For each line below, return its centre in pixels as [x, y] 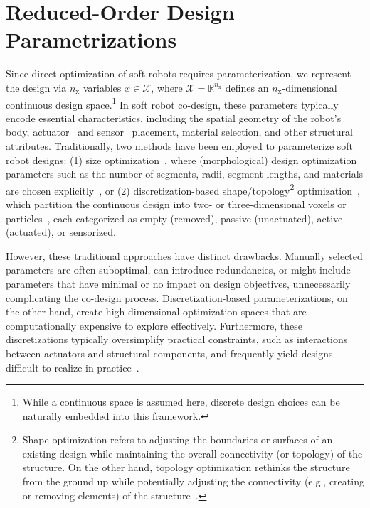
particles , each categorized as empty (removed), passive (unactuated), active [174, 218]
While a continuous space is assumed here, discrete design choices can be [181, 402]
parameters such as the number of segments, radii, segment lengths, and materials [185, 174]
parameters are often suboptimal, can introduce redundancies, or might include [178, 270]
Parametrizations [91, 39]
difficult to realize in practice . [73, 367]
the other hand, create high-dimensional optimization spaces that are [156, 312]
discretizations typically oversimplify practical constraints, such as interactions [177, 339]
